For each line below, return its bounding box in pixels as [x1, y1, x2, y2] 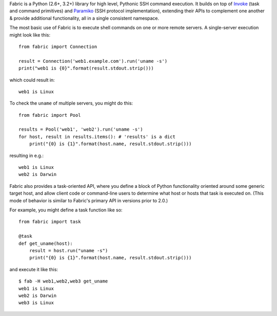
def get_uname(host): [18, 240, 73, 247]
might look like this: [9, 31, 51, 38]
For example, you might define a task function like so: [9, 206, 123, 213]
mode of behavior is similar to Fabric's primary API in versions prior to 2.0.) [9, 197, 168, 203]
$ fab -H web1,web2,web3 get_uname [18, 278, 108, 284]
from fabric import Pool [18, 112, 81, 118]
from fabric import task [18, 219, 81, 225]
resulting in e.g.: [9, 152, 44, 159]
